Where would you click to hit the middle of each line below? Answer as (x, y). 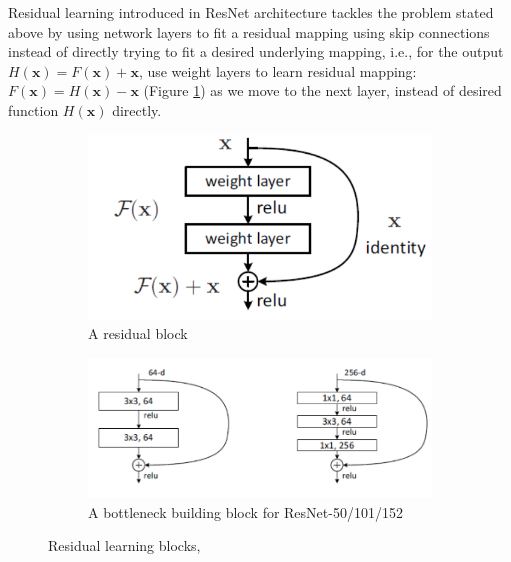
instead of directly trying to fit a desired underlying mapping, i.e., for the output (256, 51)
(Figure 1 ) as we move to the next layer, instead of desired (322, 90)
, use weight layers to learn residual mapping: (277, 70)
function (33, 109)
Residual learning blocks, (124, 545)
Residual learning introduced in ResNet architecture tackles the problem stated (251, 12)
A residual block (138, 333)
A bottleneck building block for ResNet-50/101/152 (245, 511)
